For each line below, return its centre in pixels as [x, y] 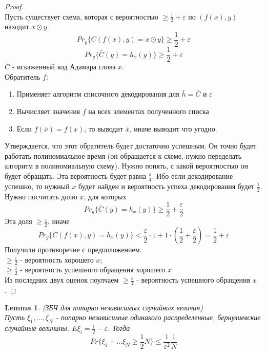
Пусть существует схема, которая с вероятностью [81, 16]
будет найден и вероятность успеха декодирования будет [166, 186]
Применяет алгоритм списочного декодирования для [98, 94]
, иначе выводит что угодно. [173, 128]
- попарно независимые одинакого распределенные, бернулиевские [158, 317]
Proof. [14, 6]
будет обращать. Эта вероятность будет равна [75, 175]
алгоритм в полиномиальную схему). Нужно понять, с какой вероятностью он [126, 166]
